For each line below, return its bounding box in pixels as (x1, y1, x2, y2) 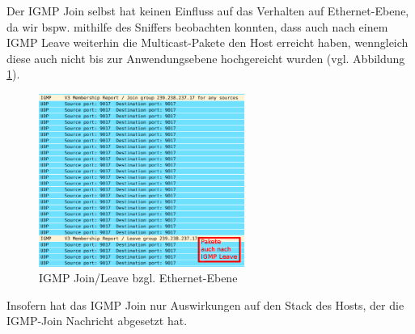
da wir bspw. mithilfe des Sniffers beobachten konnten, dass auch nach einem (6, 18, 388, 35)
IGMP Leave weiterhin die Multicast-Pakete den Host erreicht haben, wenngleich (6, 34, 409, 51)
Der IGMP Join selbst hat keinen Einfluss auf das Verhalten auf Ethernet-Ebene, (6, 2, 409, 19)
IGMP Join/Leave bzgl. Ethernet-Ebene (39, 269, 238, 286)
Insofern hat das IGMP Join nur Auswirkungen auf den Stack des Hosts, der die (6, 296, 404, 313)
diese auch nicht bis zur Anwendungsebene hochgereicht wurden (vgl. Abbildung (6, 49, 405, 66)
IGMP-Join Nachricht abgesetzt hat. (6, 312, 188, 329)
